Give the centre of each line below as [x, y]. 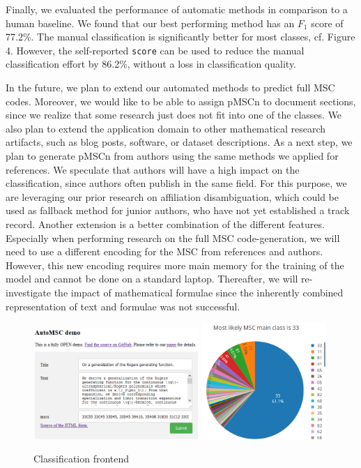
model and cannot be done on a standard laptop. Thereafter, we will [152, 279]
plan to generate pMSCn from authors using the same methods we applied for [172, 156]
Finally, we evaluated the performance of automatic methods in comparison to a [177, 9]
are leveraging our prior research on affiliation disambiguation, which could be [172, 196]
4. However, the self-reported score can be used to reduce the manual [155, 50]
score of [327, 23]
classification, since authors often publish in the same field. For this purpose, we [176, 183]
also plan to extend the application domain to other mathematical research [166, 128]
